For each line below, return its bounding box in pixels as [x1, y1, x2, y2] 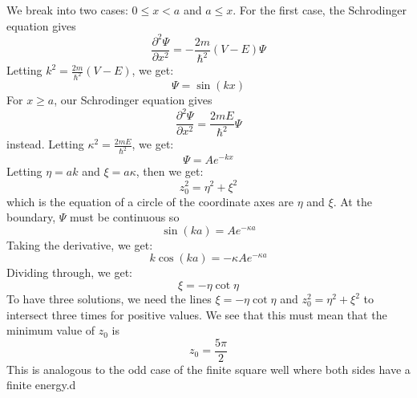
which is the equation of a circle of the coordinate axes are [6, 193, 294, 209]
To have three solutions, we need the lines [6, 290, 212, 307]
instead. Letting [6, 136, 84, 152]
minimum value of [6, 322, 95, 339]
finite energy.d [6, 376, 76, 393]
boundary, [6, 209, 56, 225]
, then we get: [136, 163, 204, 180]
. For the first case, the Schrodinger [233, 2, 407, 18]
